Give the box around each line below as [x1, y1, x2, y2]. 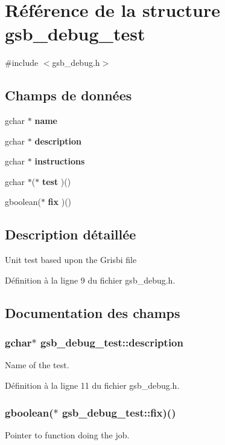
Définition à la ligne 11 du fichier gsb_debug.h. [5, 379, 180, 392]
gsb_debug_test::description [40, 335, 183, 350]
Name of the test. [5, 359, 69, 371]
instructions [34, 155, 85, 167]
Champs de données [5, 86, 132, 105]
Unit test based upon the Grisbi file [5, 253, 137, 266]
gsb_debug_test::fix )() [62, 404, 176, 420]
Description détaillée [5, 225, 136, 244]
